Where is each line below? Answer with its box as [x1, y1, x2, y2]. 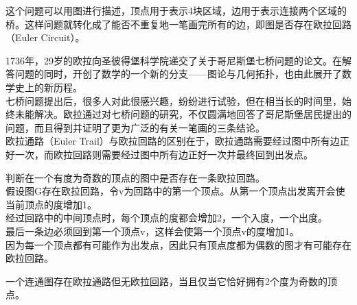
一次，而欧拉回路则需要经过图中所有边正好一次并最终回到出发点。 [14, 147, 313, 161]
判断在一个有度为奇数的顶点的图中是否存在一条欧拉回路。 [5, 170, 265, 184]
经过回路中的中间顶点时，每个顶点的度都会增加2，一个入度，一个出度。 [5, 210, 327, 225]
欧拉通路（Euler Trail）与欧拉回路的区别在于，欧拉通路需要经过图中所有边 [5, 134, 340, 148]
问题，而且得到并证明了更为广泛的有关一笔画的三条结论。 [5, 120, 265, 134]
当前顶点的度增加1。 [5, 197, 97, 211]
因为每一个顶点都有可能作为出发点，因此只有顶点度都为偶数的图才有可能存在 [5, 237, 352, 252]
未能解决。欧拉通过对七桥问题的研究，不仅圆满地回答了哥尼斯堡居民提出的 [14, 107, 352, 121]
